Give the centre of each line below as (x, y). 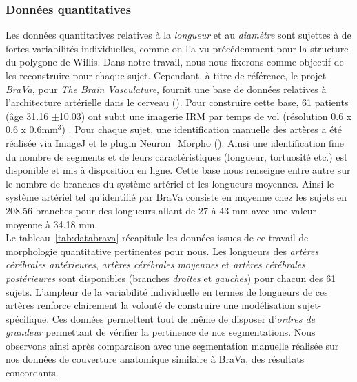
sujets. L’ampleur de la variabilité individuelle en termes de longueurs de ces (167, 291)
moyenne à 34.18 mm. (52, 224)
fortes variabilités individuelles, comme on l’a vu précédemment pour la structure (177, 48)
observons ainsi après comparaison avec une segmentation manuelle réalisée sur (172, 345)
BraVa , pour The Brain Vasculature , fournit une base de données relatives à (166, 89)
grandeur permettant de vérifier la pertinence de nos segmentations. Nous (161, 332)
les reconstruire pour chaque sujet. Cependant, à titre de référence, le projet (166, 75)
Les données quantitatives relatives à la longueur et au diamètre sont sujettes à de (178, 35)
